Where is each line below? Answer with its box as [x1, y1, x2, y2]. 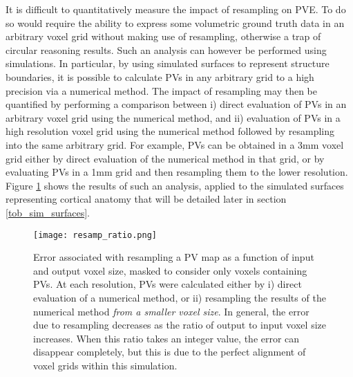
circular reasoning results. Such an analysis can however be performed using [6, 42, 327, 57]
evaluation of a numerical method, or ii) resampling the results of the [33, 290, 326, 304]
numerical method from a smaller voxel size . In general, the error [33, 304, 309, 318]
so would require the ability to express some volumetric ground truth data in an [6, 15, 345, 30]
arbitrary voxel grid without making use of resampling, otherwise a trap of [6, 29, 321, 44]
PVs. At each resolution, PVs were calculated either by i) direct [33, 277, 302, 291]
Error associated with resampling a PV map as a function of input [33, 250, 314, 264]
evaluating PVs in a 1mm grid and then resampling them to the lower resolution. [6, 165, 348, 179]
